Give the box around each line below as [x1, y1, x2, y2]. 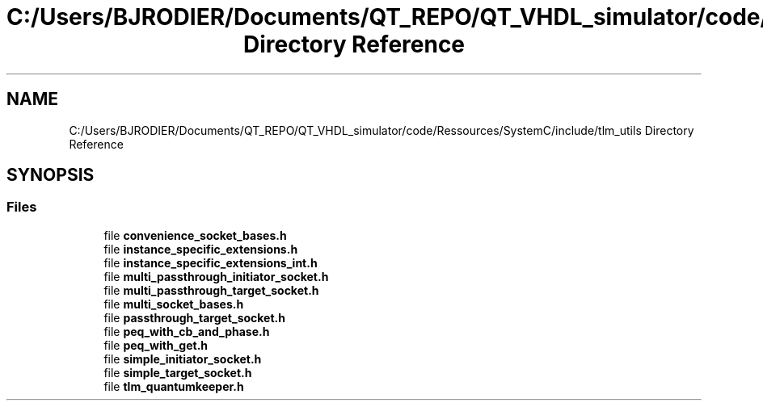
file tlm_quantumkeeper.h [103, 379, 244, 393]
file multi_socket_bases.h [103, 296, 244, 311]
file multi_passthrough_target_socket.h [103, 283, 319, 297]
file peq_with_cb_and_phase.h [103, 324, 270, 338]
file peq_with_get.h [103, 338, 209, 352]
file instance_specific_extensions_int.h [103, 255, 318, 270]
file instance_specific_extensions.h [103, 241, 298, 256]
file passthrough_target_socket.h [103, 310, 285, 325]
